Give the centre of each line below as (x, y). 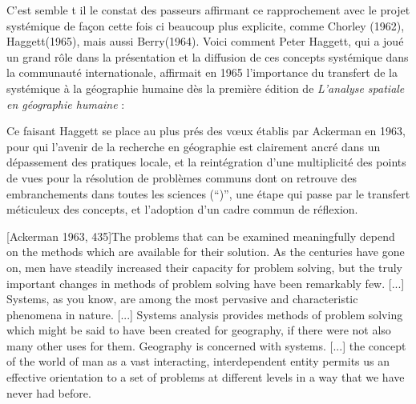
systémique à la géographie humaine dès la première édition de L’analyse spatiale (206, 88)
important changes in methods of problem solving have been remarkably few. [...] (206, 283)
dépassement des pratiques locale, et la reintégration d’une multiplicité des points (206, 162)
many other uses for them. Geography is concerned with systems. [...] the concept (206, 345)
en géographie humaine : (66, 104)
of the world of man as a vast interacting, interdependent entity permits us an (198, 361)
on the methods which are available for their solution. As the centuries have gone (206, 252)
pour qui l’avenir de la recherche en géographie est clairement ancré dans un (194, 146)
